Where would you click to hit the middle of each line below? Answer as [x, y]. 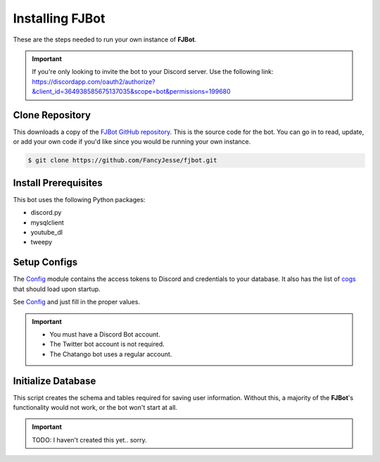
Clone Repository [52, 115]
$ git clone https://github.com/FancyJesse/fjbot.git [122, 161]
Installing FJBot [59, 18]
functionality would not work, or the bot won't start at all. [95, 407]
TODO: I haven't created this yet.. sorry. [89, 439]
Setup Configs [45, 262]
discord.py [46, 213]
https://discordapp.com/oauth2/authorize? [94, 82]
